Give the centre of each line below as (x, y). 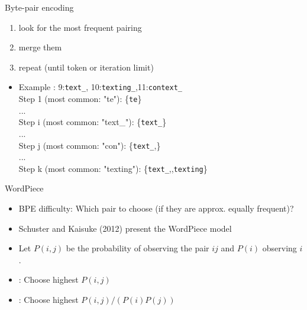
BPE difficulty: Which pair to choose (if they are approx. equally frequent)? (156, 208)
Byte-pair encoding (39, 7)
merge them (40, 47)
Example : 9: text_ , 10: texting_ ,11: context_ (100, 87)
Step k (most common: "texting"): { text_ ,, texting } (113, 168)
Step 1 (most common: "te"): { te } (80, 99)
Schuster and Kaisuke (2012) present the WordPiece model (125, 228)
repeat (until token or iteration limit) (86, 67)
